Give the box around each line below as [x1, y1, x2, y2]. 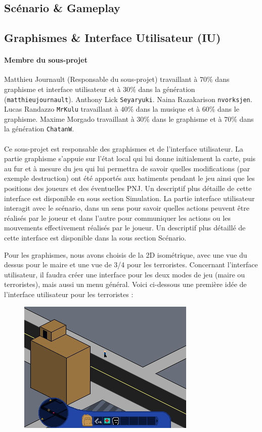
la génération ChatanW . [4, 123, 74, 134]
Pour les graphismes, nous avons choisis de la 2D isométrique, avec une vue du [4, 249, 247, 260]
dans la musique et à [136, 104, 200, 114]
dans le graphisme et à [152, 113, 222, 124]
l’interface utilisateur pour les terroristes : [4, 289, 134, 300]
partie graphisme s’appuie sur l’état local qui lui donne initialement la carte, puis [4, 153, 256, 164]
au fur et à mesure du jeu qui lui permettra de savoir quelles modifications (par [4, 163, 250, 173]
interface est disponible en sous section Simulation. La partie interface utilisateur [4, 193, 255, 203]
